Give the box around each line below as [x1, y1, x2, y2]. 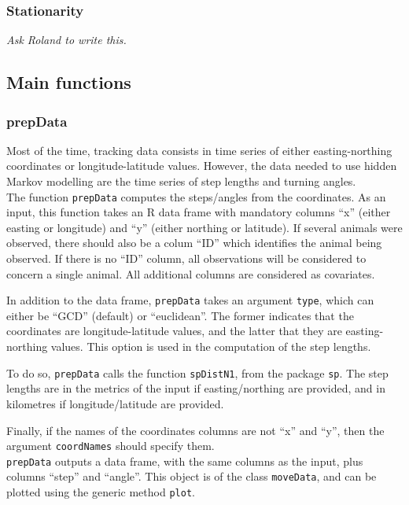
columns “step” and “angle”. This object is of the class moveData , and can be [6, 468, 377, 485]
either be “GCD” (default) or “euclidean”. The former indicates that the [6, 307, 354, 323]
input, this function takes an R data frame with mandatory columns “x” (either [6, 204, 391, 220]
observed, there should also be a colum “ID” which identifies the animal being [6, 234, 382, 251]
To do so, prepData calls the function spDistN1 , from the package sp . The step [6, 364, 389, 381]
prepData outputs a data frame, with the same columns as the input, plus [6, 452, 363, 469]
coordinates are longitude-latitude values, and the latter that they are [6, 323, 342, 339]
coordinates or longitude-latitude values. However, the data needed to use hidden [6, 157, 397, 174]
